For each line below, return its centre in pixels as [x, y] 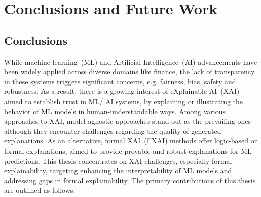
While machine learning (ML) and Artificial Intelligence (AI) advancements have [131, 61]
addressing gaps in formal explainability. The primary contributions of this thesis [130, 180]
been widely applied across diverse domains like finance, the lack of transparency [129, 71]
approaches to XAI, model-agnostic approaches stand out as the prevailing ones [128, 121]
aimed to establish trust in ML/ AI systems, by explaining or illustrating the [124, 101]
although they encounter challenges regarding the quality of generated [113, 131]
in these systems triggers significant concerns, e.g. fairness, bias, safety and [120, 81]
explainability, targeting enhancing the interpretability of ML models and [118, 170]
